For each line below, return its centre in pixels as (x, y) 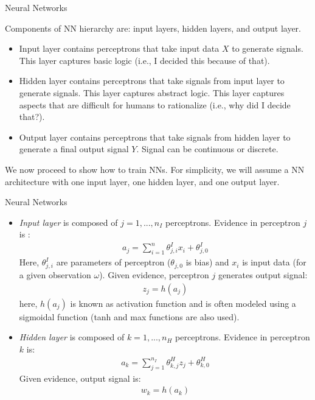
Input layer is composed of (68, 222)
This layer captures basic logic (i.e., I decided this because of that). (144, 60)
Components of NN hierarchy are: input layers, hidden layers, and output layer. (153, 28)
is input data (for (274, 262)
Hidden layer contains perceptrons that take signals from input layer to (152, 81)
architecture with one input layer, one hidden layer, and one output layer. (142, 181)
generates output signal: (263, 274)
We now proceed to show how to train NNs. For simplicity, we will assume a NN (155, 169)
